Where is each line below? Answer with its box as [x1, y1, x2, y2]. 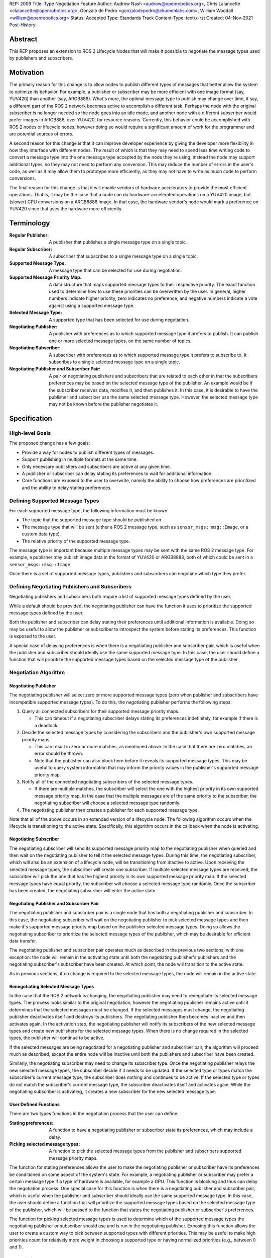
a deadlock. [34, 722, 59, 728]
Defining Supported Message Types [9, 497, 99, 504]
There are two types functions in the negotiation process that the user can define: [9, 1111, 179, 1117]
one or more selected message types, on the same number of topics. [49, 338, 192, 344]
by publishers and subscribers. [9, 55, 74, 61]
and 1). [9, 1244, 24, 1250]
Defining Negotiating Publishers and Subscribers [9, 583, 131, 590]
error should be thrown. [34, 750, 84, 757]
